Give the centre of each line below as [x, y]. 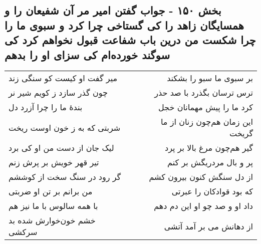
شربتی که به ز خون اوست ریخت [65, 127]
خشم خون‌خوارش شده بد [52, 220]
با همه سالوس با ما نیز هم [53, 206]
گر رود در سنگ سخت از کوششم [65, 177]
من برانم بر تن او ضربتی [51, 191]
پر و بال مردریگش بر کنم [210, 162]
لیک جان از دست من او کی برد [61, 148]
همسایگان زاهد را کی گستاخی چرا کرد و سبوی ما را [124, 25]
